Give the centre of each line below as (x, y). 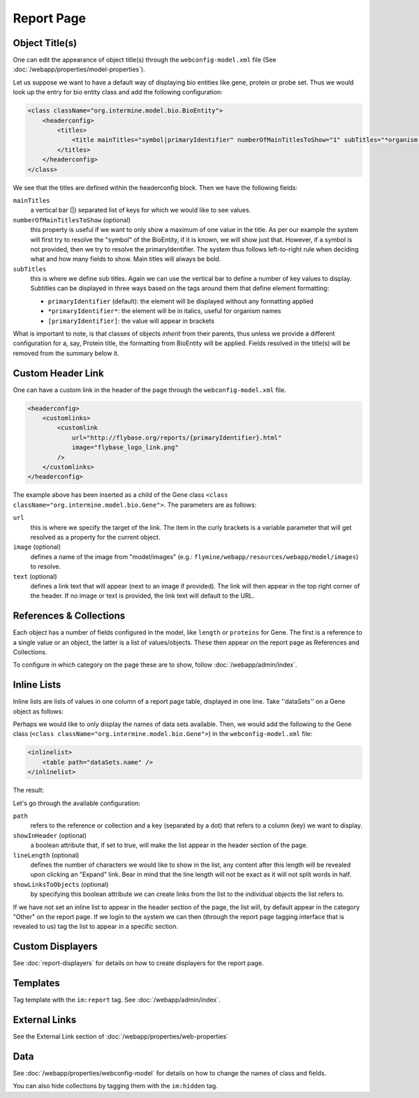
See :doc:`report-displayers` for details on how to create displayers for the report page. (138, 963)
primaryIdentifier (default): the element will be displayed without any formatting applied (181, 301)
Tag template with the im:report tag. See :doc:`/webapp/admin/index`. (117, 1000)
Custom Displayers (55, 947)
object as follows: (38, 711)
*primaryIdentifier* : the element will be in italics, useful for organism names (164, 311)
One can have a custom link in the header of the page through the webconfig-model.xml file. (149, 390)
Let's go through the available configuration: (77, 803)
